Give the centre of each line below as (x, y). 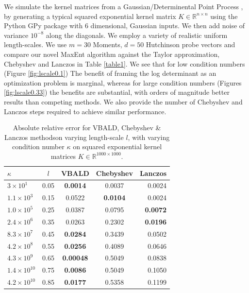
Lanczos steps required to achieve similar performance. (85, 111)
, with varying (149, 137)
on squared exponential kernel (117, 146)
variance (16, 35)
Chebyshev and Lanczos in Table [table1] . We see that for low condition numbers (124, 63)
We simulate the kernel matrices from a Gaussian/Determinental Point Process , (124, 6)
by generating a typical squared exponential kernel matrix (90, 16)
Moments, (108, 44)
